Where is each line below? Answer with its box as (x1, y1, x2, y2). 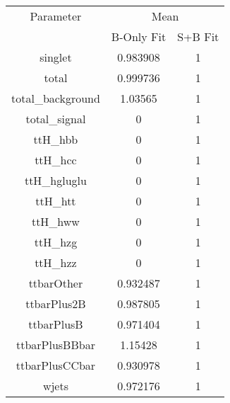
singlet (40, 49, 72, 65)
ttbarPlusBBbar (16, 336, 95, 353)
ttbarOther (28, 275, 83, 291)
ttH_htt (35, 193, 76, 209)
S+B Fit (177, 28, 219, 45)
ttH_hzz (35, 254, 77, 271)
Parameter (30, 8, 82, 24)
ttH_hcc (35, 152, 77, 168)
